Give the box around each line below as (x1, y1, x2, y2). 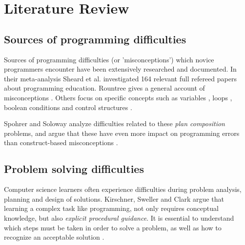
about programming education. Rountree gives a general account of (4, 83, 205, 93)
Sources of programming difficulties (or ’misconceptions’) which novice (4, 54, 214, 64)
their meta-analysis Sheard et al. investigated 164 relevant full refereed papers (4, 73, 237, 83)
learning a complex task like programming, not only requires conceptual (4, 203, 219, 213)
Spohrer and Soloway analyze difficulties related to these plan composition (4, 118, 225, 129)
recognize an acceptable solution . (4, 232, 104, 242)
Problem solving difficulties (4, 161, 144, 176)
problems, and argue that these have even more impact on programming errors (4, 128, 240, 138)
